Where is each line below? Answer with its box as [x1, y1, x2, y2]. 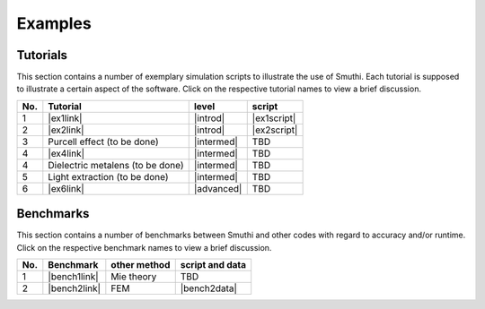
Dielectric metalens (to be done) [48, 159, 184, 171]
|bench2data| [180, 282, 238, 295]
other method [110, 259, 171, 271]
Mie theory [110, 270, 157, 283]
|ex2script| [251, 124, 298, 136]
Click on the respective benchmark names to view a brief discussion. [16, 242, 272, 253]
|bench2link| [48, 282, 101, 295]
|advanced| [193, 182, 242, 194]
